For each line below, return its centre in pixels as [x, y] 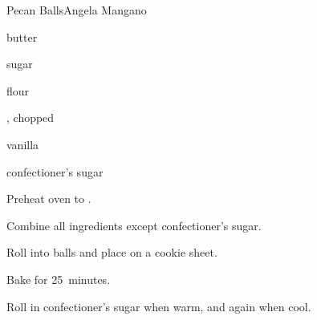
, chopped [30, 117]
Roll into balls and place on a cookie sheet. [112, 252]
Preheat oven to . [49, 198]
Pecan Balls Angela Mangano [77, 10]
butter [22, 36]
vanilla [23, 144]
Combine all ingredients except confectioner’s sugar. [134, 225]
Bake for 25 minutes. [59, 279]
